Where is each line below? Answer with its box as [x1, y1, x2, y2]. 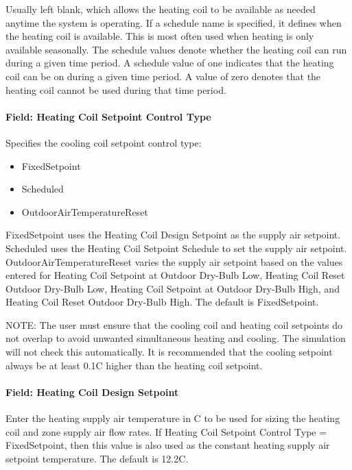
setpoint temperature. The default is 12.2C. [5, 451, 189, 465]
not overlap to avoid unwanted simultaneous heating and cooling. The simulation [5, 331, 346, 345]
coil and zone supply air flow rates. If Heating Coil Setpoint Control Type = [5, 424, 327, 438]
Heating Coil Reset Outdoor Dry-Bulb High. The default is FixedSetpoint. [5, 295, 319, 309]
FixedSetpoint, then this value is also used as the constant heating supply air [5, 438, 330, 452]
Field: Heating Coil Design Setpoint [5, 384, 179, 399]
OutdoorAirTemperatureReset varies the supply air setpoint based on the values [5, 254, 343, 269]
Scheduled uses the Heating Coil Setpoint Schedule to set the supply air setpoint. [5, 240, 347, 255]
